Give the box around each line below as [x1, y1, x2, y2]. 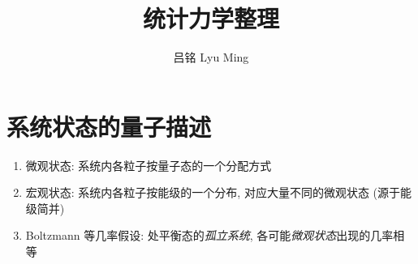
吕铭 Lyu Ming [173, 49, 249, 66]
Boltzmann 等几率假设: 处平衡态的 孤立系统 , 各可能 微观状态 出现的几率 [25, 227, 394, 244]
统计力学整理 [142, 2, 279, 35]
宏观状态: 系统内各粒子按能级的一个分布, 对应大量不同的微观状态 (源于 [25, 184, 401, 201]
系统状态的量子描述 [6, 109, 212, 143]
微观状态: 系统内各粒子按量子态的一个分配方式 [25, 156, 272, 173]
